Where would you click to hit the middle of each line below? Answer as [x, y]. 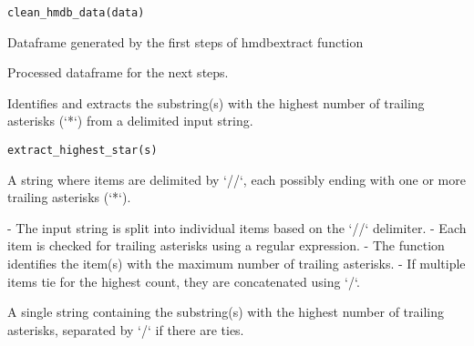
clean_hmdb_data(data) [76, 13]
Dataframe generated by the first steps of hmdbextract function [185, 41]
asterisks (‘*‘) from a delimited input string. [130, 121]
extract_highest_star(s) [82, 151]
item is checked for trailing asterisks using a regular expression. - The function [226, 245]
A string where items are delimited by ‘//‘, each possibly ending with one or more [237, 179]
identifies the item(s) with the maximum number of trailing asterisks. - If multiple [237, 264]
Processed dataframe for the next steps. [118, 72]
